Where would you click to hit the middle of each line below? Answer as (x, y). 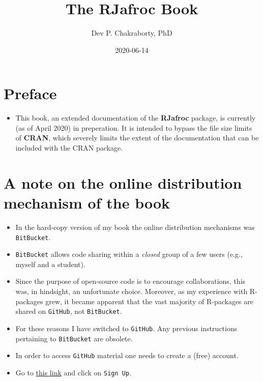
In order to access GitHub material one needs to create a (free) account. (127, 355)
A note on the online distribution (123, 182)
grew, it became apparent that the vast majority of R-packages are (149, 301)
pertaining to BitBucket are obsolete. (74, 338)
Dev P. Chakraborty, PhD (132, 33)
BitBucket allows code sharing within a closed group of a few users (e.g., (129, 254)
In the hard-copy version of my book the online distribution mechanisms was (135, 227)
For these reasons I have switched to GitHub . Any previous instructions (126, 328)
